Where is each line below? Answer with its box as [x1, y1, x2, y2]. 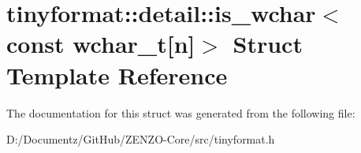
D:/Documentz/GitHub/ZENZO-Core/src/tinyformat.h [6, 131, 275, 147]
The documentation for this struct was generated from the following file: [6, 104, 355, 121]
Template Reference [6, 58, 228, 91]
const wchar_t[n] [6, 28, 195, 60]
